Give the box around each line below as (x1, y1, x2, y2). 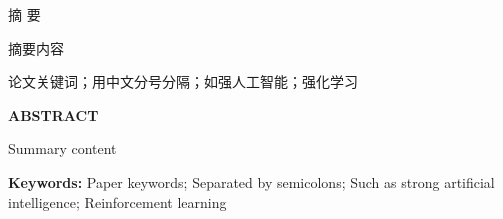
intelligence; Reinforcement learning (8, 191, 227, 212)
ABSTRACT (8, 104, 99, 125)
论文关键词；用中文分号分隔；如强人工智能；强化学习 (8, 71, 358, 92)
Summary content (8, 138, 117, 159)
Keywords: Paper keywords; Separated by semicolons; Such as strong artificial (8, 171, 495, 192)
